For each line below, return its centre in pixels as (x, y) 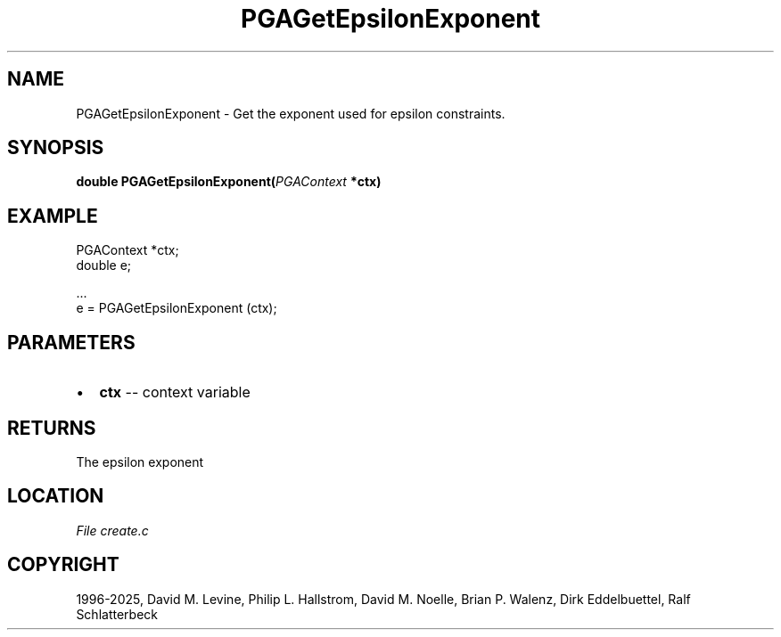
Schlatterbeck (117, 614)
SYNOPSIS (56, 148)
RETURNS (52, 428)
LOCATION (56, 496)
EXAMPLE (53, 216)
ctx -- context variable (175, 392)
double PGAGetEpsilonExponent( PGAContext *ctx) (229, 182)
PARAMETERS (71, 342)
